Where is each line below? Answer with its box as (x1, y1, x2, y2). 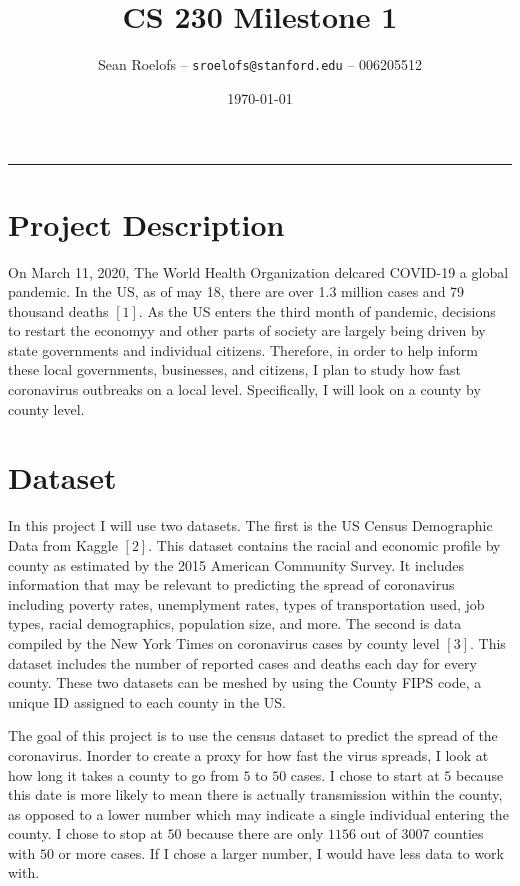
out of (360, 823, 397, 844)
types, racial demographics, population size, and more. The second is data (8, 613, 462, 634)
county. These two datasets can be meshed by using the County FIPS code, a (8, 672, 482, 693)
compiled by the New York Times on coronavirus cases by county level (8, 632, 440, 653)
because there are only (186, 823, 324, 844)
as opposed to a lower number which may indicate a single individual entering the (8, 803, 509, 824)
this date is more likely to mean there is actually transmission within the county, (8, 784, 503, 805)
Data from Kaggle (8, 534, 118, 555)
